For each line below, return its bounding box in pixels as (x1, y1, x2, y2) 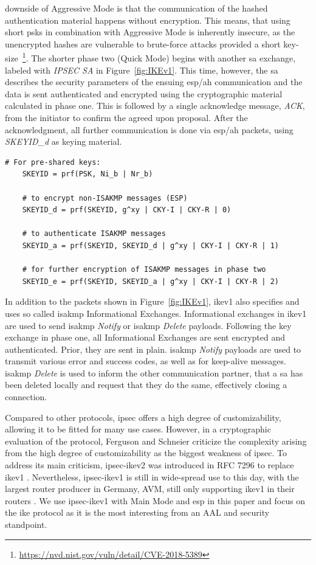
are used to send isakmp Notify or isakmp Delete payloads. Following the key (5, 319, 292, 331)
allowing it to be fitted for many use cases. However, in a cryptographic (5, 423, 271, 435)
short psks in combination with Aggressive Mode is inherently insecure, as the (5, 26, 295, 38)
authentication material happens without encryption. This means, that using (5, 13, 290, 26)
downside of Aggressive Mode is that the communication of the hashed (5, 2, 268, 14)
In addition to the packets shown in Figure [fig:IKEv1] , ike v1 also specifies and (5, 295, 300, 308)
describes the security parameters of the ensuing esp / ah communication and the (5, 75, 303, 88)
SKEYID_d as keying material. (5, 135, 122, 148)
